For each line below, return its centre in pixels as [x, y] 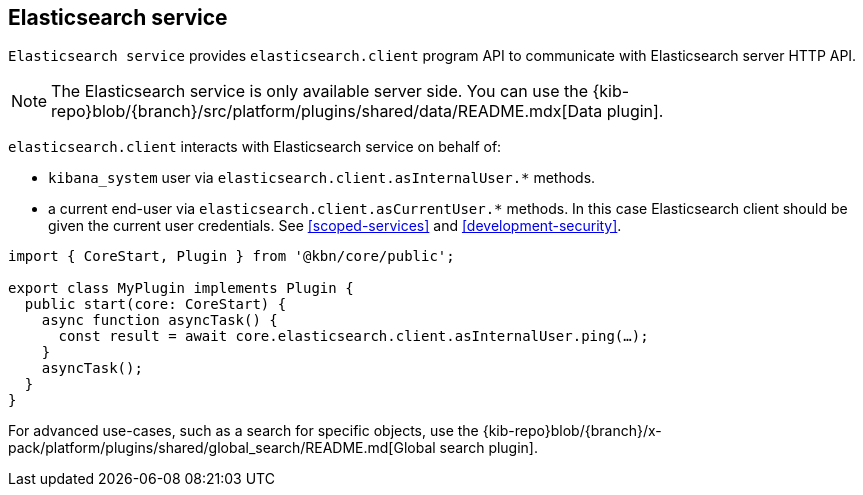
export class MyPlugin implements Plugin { [181, 288]
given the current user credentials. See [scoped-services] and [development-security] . [335, 226]
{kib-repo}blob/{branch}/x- [572, 431]
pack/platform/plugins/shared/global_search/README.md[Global [222, 448]
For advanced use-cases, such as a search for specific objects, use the [243, 431]
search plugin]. [489, 448]
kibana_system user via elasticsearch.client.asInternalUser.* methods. [322, 178]
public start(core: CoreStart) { [155, 304]
